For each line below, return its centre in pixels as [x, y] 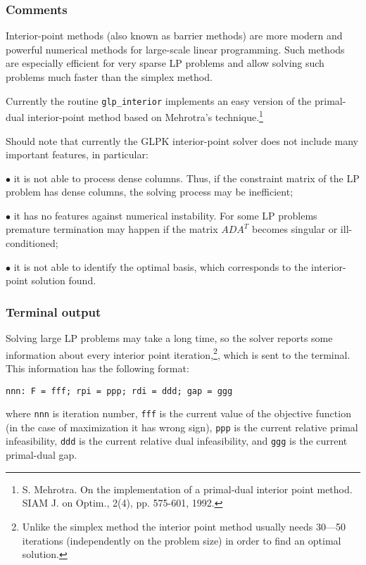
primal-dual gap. [42, 455]
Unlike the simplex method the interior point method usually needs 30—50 [184, 526]
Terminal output [53, 311]
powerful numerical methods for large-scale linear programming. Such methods [175, 49]
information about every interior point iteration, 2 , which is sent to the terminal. [178, 353]
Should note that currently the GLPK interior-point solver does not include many [182, 140]
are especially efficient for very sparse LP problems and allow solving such [165, 63]
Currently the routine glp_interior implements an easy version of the [159, 100]
